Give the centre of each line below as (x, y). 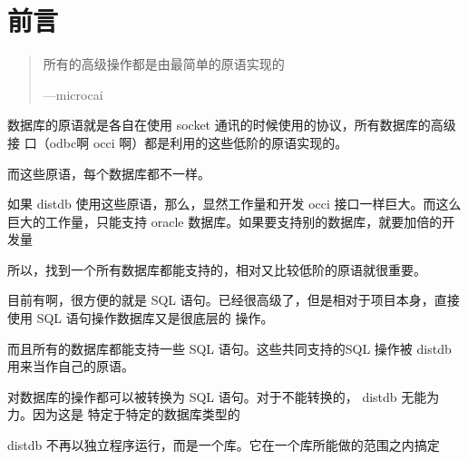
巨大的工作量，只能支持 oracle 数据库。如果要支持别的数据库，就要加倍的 (225, 221)
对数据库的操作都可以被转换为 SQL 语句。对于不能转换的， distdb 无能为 (224, 396)
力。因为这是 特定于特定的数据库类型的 (124, 414)
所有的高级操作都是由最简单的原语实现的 (164, 64)
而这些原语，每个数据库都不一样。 (109, 173)
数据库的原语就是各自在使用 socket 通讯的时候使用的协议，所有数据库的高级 (232, 125)
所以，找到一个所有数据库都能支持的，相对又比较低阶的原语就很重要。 (217, 269)
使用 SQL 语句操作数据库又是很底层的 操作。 (141, 318)
